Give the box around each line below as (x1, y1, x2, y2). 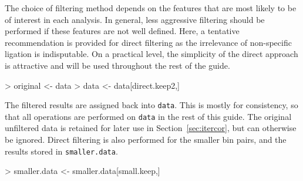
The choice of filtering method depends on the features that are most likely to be (5, 2, 297, 14)
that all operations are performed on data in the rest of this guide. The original (5, 110, 292, 122)
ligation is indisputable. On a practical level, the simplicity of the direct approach (5, 48, 298, 60)
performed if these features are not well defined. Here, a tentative (5, 25, 240, 37)
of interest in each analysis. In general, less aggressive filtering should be (5, 13, 265, 25)
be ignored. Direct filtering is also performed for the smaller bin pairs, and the (5, 133, 287, 146)
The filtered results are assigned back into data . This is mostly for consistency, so (5, 99, 298, 111)
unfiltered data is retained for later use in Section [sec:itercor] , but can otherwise (5, 122, 297, 134)
